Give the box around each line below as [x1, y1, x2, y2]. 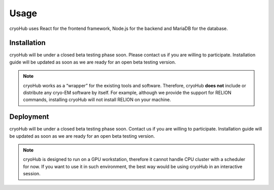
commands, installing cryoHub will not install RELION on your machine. [23, 97, 171, 103]
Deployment [9, 112, 49, 121]
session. [23, 171, 41, 177]
